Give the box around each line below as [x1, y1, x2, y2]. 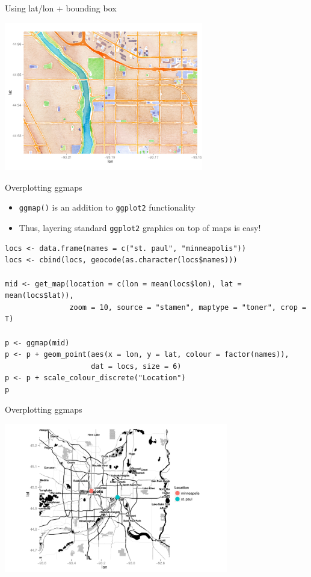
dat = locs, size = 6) [91, 362, 182, 371]
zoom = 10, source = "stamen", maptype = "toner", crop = [69, 303, 307, 312]
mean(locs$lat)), [5, 291, 74, 300]
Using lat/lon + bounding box [5, 2, 117, 14]
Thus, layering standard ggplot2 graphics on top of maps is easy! [19, 221, 261, 234]
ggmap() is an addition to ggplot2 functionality [19, 201, 196, 214]
